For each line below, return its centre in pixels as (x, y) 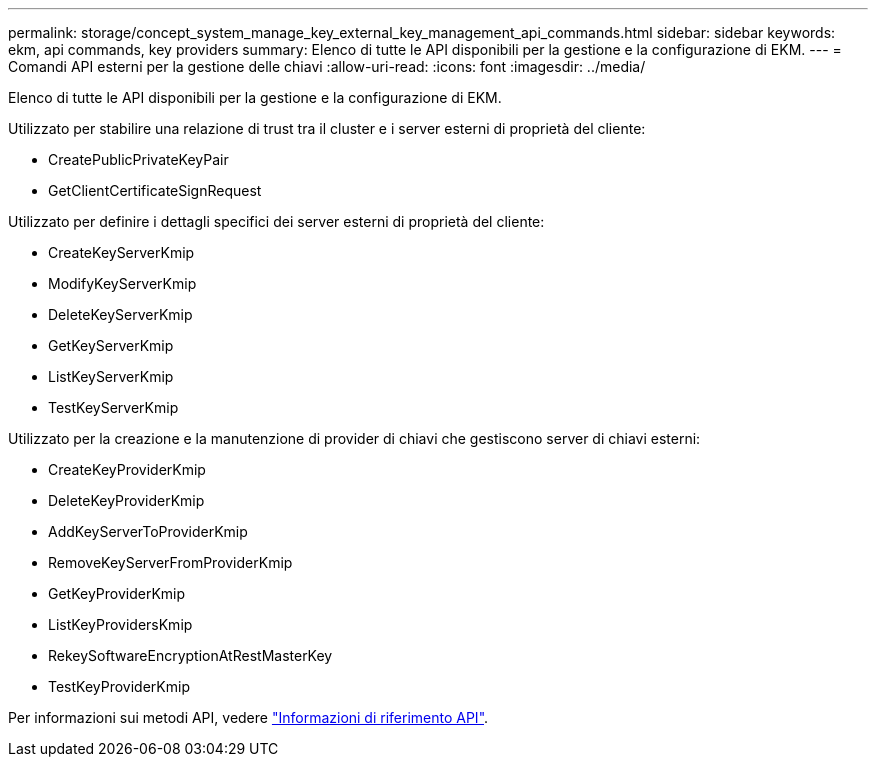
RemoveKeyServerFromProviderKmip (170, 562)
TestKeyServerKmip (113, 407)
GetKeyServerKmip (111, 345)
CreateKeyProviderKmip (127, 469)
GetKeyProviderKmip (117, 593)
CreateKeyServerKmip (121, 252)
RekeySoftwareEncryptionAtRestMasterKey (190, 655)
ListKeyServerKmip (111, 376)
